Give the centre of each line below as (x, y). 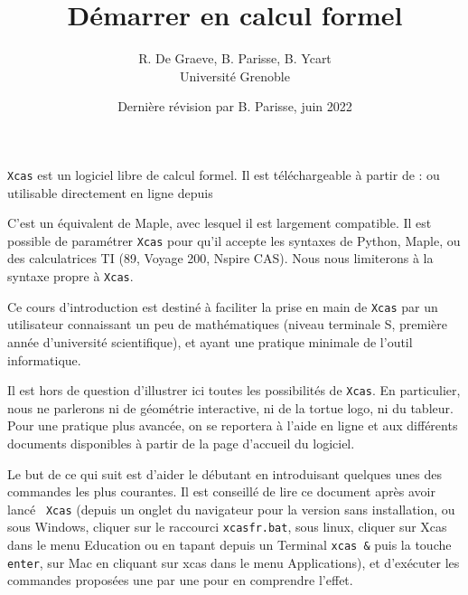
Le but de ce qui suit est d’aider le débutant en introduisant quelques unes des (225, 473)
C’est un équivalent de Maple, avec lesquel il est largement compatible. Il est (220, 223)
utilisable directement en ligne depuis (110, 192)
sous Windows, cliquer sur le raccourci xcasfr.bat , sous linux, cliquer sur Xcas (227, 527)
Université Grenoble (235, 76)
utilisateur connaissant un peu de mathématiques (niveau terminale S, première (227, 324)
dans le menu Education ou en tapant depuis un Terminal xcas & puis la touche (229, 545)
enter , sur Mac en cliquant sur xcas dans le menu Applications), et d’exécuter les (234, 562)
